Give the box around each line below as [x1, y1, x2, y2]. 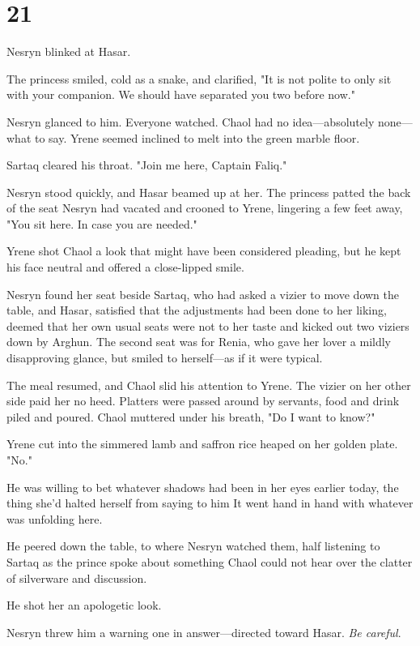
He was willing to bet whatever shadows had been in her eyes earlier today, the [6, 478, 399, 495]
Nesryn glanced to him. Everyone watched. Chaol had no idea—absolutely [6, 113, 375, 130]
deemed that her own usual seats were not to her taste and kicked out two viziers [6, 317, 409, 334]
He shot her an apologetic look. [6, 597, 162, 614]
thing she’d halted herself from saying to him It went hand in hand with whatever [6, 494, 414, 511]
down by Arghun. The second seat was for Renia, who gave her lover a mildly [6, 333, 391, 350]
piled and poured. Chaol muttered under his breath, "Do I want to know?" [6, 408, 375, 425]
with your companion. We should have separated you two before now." [6, 86, 355, 103]
